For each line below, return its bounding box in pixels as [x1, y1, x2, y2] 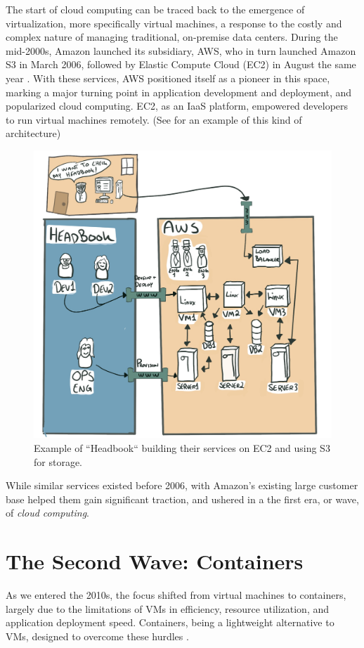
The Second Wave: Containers [6, 547, 304, 576]
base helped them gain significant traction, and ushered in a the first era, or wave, [6, 491, 359, 506]
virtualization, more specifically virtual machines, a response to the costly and [6, 15, 342, 30]
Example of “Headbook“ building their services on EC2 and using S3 [34, 441, 330, 455]
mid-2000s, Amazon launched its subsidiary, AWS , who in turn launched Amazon [6, 43, 356, 58]
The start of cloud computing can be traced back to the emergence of [6, 2, 305, 16]
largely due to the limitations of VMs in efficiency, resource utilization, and [6, 601, 330, 616]
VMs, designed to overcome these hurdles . [6, 628, 189, 643]
